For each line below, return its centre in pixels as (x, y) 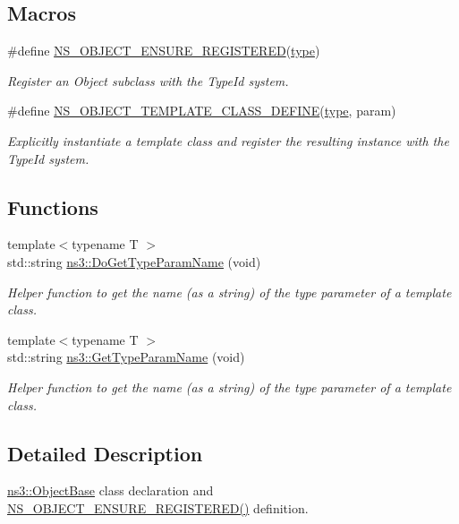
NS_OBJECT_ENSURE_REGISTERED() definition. (158, 507)
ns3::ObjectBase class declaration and (110, 490)
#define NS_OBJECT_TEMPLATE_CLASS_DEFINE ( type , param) (202, 111)
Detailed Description (105, 453)
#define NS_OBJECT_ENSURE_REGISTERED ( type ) (164, 51)
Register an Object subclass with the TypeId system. (148, 80)
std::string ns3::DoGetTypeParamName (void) (134, 261)
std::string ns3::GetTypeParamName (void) (126, 357)
